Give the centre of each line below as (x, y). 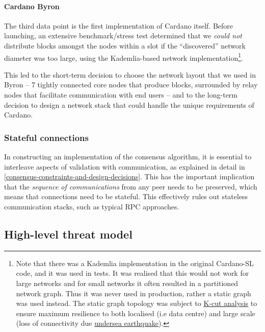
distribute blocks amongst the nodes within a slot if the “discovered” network (125, 45)
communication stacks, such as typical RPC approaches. (92, 206)
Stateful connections (46, 137)
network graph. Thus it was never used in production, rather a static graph (134, 293)
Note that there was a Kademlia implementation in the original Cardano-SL (135, 263)
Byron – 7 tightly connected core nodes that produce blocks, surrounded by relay (131, 85)
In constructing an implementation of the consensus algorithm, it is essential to (128, 157)
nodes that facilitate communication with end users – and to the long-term (121, 95)
